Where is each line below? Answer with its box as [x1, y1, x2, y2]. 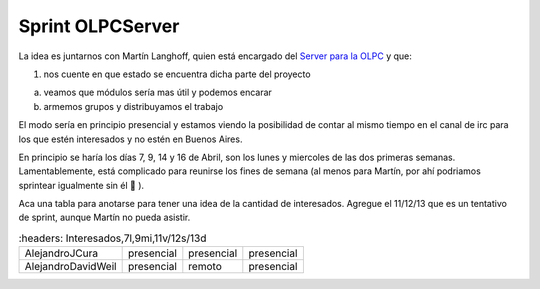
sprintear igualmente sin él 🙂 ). [18, 179, 145, 191]
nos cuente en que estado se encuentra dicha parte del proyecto [43, 68, 311, 80]
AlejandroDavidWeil [24, 260, 117, 274]
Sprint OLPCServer [18, 15, 180, 37]
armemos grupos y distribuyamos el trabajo [43, 100, 224, 112]
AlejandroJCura [24, 246, 99, 260]
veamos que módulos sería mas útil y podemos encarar [43, 86, 272, 99]
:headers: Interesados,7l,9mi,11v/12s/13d [18, 231, 207, 245]
